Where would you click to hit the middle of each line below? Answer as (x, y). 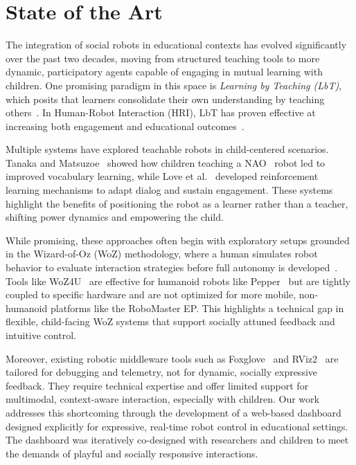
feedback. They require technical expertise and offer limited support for (157, 385)
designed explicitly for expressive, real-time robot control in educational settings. (177, 426)
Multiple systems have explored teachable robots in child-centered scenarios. (167, 149)
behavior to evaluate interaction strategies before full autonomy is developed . (172, 267)
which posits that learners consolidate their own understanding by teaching (165, 99)
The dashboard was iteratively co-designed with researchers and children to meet (177, 440)
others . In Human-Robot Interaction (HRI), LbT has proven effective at (161, 112)
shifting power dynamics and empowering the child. (115, 217)
